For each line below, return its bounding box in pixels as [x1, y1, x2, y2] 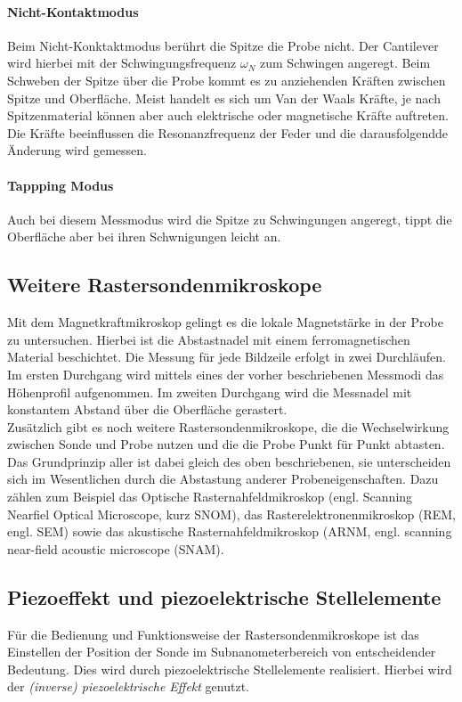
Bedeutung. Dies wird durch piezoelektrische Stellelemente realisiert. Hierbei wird [7, 659, 452, 678]
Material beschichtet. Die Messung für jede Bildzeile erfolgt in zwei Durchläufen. [7, 347, 446, 366]
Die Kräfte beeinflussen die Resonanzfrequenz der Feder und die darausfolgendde [7, 123, 449, 142]
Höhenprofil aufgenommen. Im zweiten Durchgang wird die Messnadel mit [7, 382, 412, 401]
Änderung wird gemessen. [7, 141, 147, 159]
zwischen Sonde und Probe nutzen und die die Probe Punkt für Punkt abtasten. [7, 435, 445, 453]
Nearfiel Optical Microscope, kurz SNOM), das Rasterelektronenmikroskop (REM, [7, 504, 456, 523]
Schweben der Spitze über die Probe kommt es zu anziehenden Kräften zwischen [7, 70, 446, 89]
